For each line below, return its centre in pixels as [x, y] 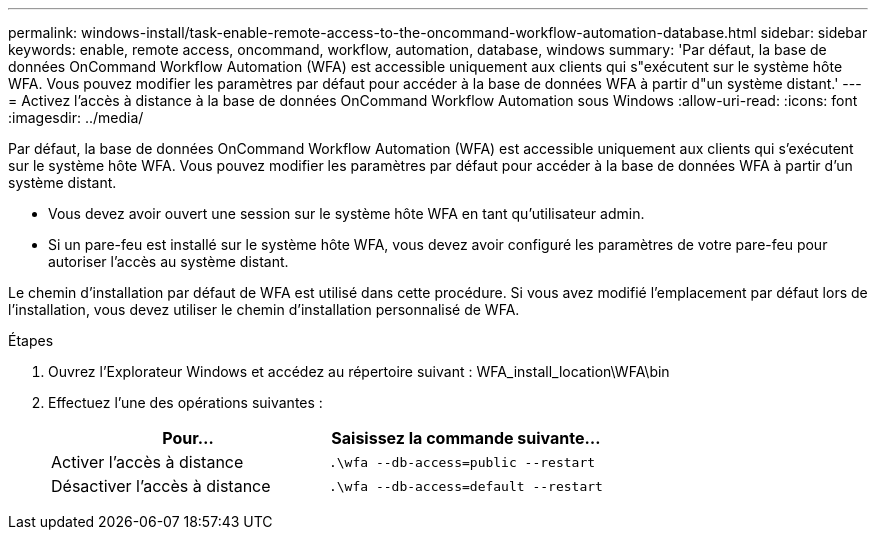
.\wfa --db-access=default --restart [465, 486]
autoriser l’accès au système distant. [168, 261]
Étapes [31, 340]
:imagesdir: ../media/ [76, 117]
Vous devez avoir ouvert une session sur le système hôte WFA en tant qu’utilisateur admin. [346, 213]
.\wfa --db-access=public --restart [462, 462]
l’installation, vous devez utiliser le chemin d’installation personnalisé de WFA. [264, 309]
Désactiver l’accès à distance [161, 486]
